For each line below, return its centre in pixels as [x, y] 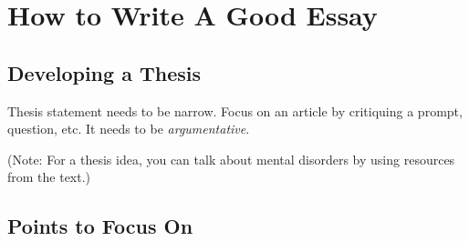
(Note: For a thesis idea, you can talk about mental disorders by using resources [231, 159]
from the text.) [49, 177]
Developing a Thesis [104, 72]
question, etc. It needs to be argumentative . [129, 129]
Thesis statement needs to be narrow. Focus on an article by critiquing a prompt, [235, 110]
